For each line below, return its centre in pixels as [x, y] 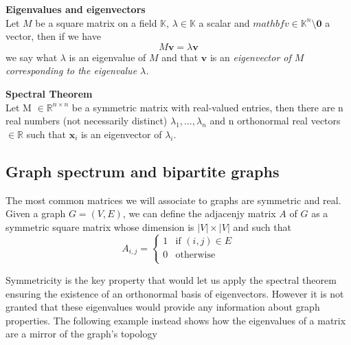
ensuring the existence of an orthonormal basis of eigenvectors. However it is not [175, 293]
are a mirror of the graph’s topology [81, 334]
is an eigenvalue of [107, 57]
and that [180, 57]
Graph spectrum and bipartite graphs [143, 171]
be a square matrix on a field [96, 22]
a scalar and [224, 22]
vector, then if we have [53, 36]
